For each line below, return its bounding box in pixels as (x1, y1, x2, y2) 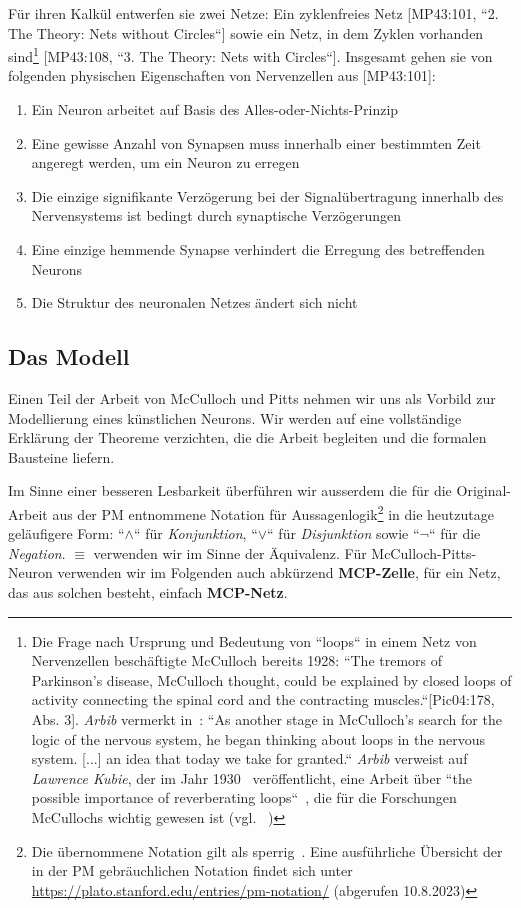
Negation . (8, 542, 66, 563)
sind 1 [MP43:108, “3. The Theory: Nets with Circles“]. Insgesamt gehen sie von (8, 43, 493, 66)
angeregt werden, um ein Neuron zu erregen (31, 152, 300, 173)
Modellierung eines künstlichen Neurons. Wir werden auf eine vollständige (8, 407, 462, 428)
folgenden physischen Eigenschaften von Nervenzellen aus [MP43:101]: (8, 65, 436, 86)
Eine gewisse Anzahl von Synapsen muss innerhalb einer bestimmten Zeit (31, 132, 481, 153)
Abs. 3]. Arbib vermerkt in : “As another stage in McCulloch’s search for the (31, 708, 502, 729)
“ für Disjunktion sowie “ (267, 523, 420, 544)
